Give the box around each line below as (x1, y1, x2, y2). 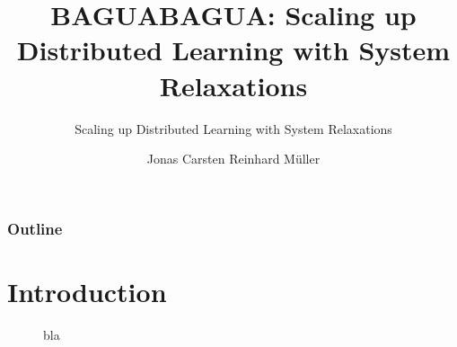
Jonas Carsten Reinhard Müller (146, 149, 321, 168)
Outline (7, 217, 63, 239)
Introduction (7, 272, 167, 309)
